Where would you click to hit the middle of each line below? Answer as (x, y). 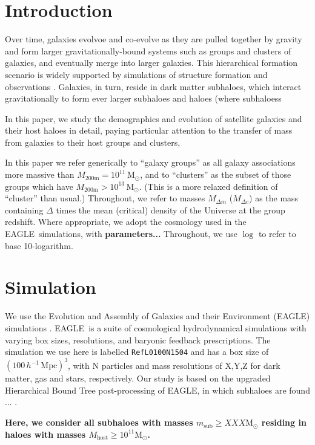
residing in (284, 422)
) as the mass (274, 198)
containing (24, 210)
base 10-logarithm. (39, 245)
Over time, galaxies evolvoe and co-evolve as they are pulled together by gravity (154, 39)
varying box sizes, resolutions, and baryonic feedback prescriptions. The (138, 339)
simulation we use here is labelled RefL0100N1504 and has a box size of (137, 352)
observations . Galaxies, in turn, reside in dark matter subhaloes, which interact (153, 86)
